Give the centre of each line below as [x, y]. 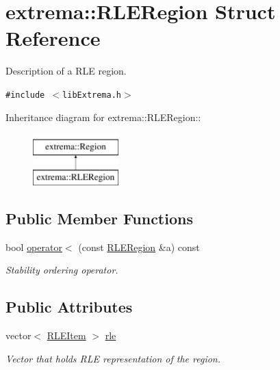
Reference [53, 38]
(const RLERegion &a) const [139, 247]
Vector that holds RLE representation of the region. [113, 358]
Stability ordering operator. [62, 270]
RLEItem [66, 335]
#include [25, 95]
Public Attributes [69, 307]
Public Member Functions [99, 218]
